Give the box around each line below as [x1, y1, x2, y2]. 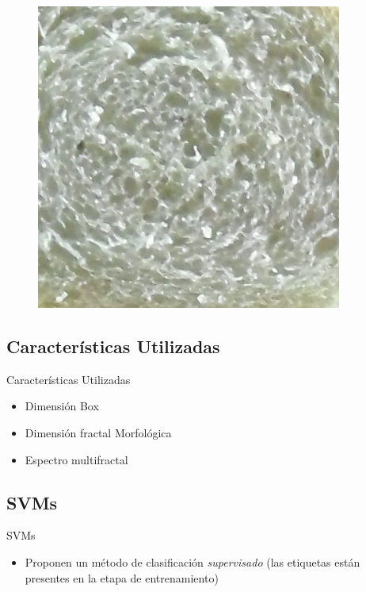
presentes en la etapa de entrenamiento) [25, 569, 219, 586]
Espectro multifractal [25, 451, 128, 467]
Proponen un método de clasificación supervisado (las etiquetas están [25, 553, 360, 570]
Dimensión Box [25, 398, 99, 414]
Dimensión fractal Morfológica [25, 424, 172, 440]
